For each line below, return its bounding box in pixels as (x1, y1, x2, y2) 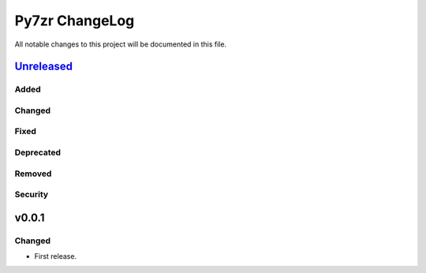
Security (14, 189, 49, 200)
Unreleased (14, 60, 73, 73)
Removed (14, 168, 52, 179)
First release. (34, 252, 77, 261)
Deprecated (14, 147, 62, 158)
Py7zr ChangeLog (14, 12, 135, 29)
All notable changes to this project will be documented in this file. (14, 39, 227, 49)
